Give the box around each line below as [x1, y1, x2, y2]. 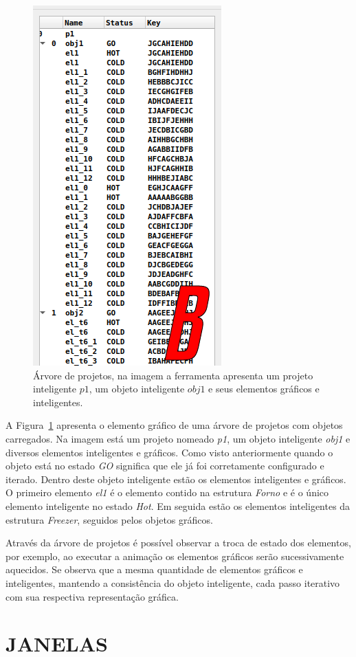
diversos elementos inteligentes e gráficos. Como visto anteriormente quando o [5, 445, 333, 459]
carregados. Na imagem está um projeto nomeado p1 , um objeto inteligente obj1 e [5, 431, 351, 445]
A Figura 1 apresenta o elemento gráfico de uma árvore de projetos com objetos [5, 418, 343, 432]
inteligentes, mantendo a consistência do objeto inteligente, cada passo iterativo [5, 575, 340, 590]
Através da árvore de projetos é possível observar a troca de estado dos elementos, [5, 535, 351, 550]
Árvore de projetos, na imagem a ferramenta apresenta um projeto [33, 368, 313, 382]
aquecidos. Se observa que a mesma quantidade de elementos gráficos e [5, 562, 303, 577]
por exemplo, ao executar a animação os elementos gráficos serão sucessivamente [5, 548, 344, 563]
